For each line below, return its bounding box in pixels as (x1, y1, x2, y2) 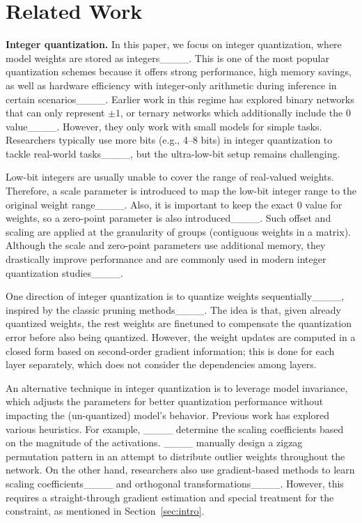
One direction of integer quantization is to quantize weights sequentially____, (6, 289, 345, 303)
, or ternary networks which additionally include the (120, 105, 343, 120)
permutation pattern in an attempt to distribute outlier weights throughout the (6, 448, 345, 463)
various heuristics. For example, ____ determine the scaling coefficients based (6, 421, 344, 436)
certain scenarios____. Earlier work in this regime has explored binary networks (6, 91, 354, 106)
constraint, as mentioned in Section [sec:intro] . (6, 503, 205, 518)
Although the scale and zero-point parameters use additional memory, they (6, 238, 326, 252)
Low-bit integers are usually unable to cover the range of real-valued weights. (6, 169, 334, 184)
